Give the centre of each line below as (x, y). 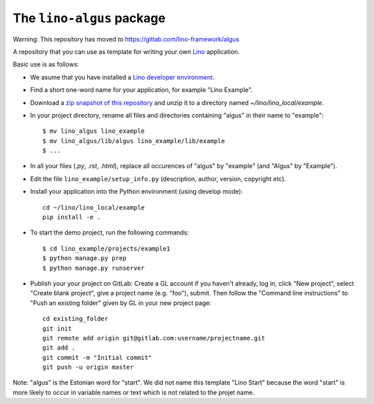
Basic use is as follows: (46, 64)
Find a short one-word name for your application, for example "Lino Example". (141, 90)
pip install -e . (72, 217)
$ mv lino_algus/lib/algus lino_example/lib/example (134, 141)
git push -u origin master (88, 367)
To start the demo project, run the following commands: (110, 232)
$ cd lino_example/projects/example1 (107, 248)
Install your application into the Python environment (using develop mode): (136, 192)
